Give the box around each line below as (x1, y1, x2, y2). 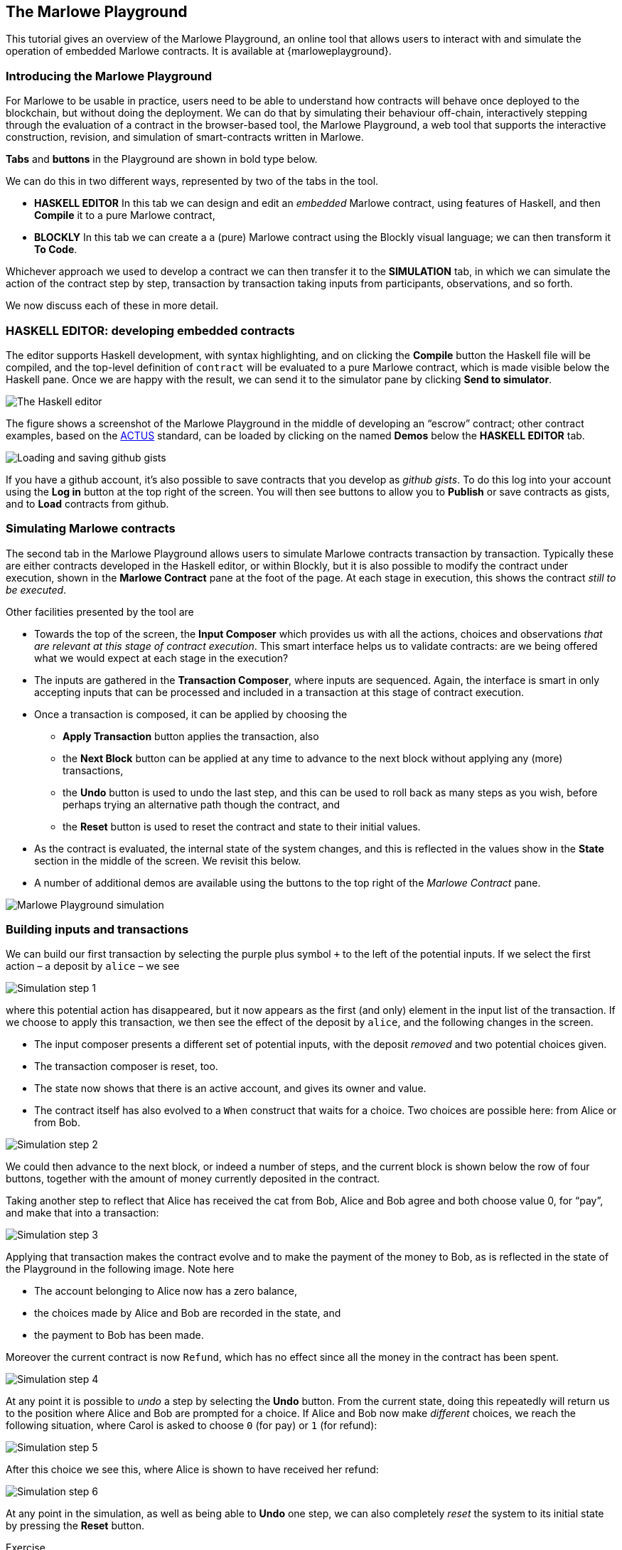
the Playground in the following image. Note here (6, 1263, 235, 1276)
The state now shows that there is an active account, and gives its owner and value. (34, 1082, 427, 1095)
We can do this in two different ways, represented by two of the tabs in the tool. (6, 175, 379, 188)
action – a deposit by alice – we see (6, 960, 180, 973)
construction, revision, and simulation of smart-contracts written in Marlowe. (6, 131, 364, 144)
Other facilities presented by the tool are (6, 605, 194, 618)
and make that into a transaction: (6, 1207, 159, 1219)
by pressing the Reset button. (6, 1519, 144, 1532)
